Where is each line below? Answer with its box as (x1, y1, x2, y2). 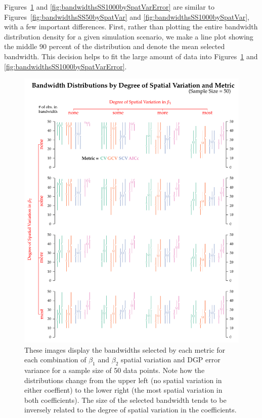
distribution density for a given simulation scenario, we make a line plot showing (4, 31, 253, 41)
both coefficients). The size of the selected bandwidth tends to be (24, 394, 227, 405)
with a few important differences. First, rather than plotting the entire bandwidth (4, 21, 258, 32)
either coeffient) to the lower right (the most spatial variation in (24, 385, 223, 395)
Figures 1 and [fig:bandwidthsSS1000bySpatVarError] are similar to (4, 2, 214, 12)
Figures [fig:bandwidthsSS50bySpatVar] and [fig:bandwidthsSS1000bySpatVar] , (4, 11, 249, 22)
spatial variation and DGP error (120, 354, 221, 365)
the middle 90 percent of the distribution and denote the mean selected (4, 41, 225, 52)
